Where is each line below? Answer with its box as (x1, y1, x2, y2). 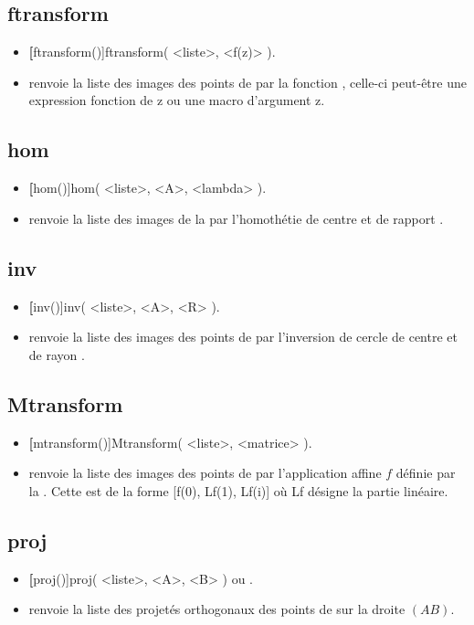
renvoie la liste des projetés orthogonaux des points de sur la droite (28, 599, 406, 619)
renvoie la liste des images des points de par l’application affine (28, 463, 382, 482)
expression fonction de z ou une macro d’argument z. (28, 90, 325, 110)
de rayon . (28, 344, 85, 364)
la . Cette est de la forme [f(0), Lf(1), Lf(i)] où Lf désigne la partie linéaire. (28, 481, 448, 500)
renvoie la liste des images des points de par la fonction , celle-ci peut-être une (28, 72, 467, 91)
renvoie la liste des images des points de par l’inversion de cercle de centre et (28, 327, 458, 346)
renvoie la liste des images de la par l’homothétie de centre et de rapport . (28, 208, 444, 228)
